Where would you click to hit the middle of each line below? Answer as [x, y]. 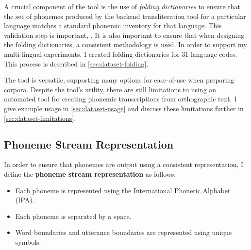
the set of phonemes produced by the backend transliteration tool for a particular [125, 16]
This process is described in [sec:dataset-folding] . [76, 63]
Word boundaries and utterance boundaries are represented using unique [124, 232]
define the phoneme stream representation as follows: [90, 174]
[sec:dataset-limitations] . [40, 118]
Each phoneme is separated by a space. [73, 216]
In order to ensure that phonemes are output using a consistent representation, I [124, 164]
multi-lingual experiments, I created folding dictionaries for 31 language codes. [121, 54]
